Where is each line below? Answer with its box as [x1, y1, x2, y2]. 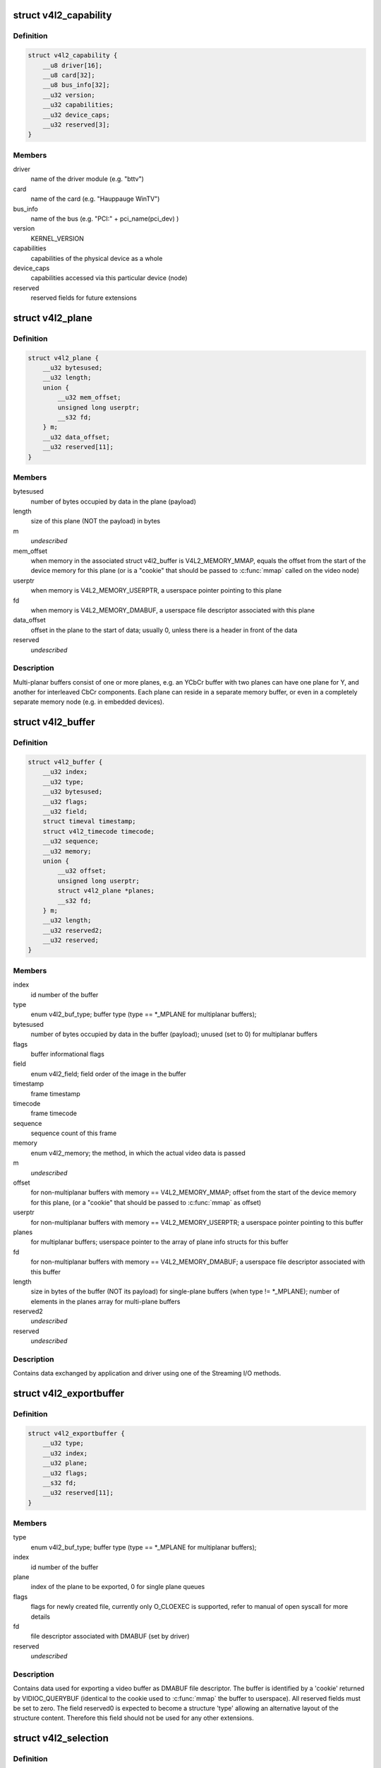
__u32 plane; [42, 1459, 88, 1467]
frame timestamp [30, 1089, 80, 1098]
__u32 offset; [57, 867, 107, 875]
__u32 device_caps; [42, 110, 111, 119]
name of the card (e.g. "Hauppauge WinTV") [30, 194, 160, 203]
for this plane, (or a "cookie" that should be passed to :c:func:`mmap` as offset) [30, 1198, 262, 1206]
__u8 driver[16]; [42, 61, 103, 69]
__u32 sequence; [42, 837, 99, 845]
